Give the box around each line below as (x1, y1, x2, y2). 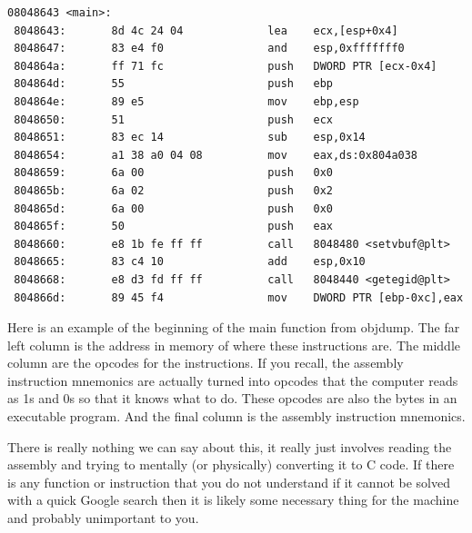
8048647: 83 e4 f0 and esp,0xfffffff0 (14, 42, 405, 55)
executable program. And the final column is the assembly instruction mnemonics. (7, 407, 466, 426)
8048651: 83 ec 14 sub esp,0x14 (14, 131, 366, 144)
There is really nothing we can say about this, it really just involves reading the (7, 437, 452, 456)
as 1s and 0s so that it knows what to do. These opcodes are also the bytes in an (7, 389, 457, 408)
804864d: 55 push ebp (14, 77, 333, 91)
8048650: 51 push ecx (14, 113, 333, 126)
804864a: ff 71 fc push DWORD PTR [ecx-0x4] (14, 59, 437, 73)
